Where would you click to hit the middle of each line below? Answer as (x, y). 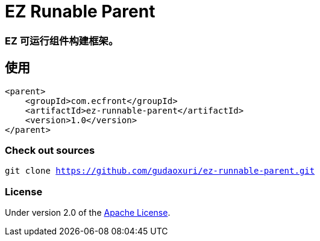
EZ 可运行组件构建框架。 (62, 41)
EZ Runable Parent (80, 11)
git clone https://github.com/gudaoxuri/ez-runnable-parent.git (160, 171)
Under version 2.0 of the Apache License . (88, 213)
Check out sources (50, 150)
